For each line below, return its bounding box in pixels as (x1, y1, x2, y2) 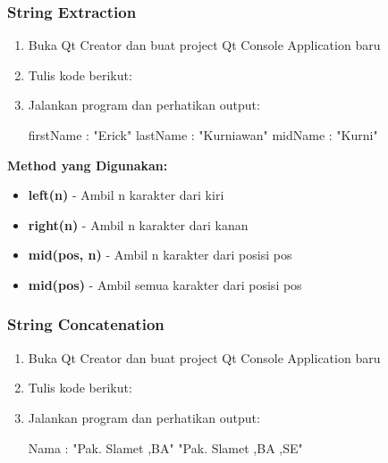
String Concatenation (7, 313, 164, 335)
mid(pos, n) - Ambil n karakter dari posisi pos (28, 245, 292, 264)
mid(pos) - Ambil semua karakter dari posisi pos (28, 275, 302, 294)
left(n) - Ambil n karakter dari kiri (28, 186, 224, 204)
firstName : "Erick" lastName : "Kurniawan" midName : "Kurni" (28, 126, 378, 144)
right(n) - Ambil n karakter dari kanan (28, 215, 249, 234)
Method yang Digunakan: (7, 155, 168, 174)
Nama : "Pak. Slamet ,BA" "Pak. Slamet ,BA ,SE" (28, 438, 303, 457)
